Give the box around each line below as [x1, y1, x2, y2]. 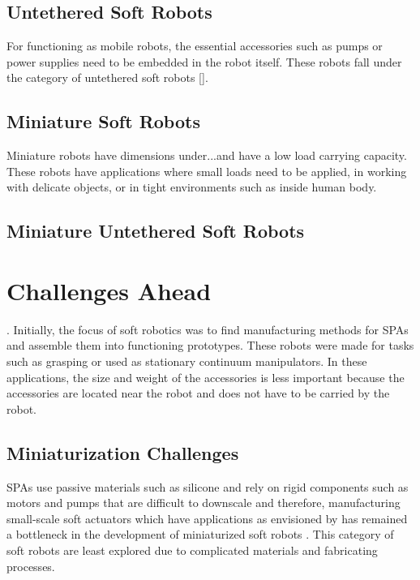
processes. [6, 557, 55, 574]
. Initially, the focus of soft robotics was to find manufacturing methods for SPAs [6, 320, 409, 337]
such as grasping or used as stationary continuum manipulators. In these [6, 353, 367, 370]
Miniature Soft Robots [6, 109, 200, 134]
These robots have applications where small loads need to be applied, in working [6, 162, 407, 179]
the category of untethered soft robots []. [6, 69, 208, 86]
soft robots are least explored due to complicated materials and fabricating [6, 542, 378, 559]
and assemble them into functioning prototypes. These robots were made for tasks [6, 337, 414, 354]
